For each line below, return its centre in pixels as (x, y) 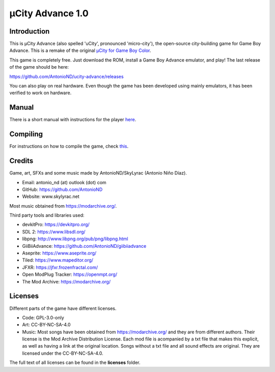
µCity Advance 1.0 (49, 13)
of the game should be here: (39, 67)
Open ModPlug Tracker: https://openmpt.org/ (70, 274)
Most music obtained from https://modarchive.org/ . (63, 206)
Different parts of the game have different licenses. (63, 308)
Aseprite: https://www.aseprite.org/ (59, 253)
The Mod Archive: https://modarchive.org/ (66, 281)
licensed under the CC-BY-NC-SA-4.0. (63, 353)
